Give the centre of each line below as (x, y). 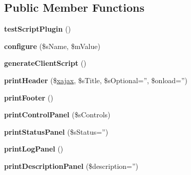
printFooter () (29, 97)
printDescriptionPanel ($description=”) (71, 166)
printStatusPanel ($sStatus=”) (56, 131)
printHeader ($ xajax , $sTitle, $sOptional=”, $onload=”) (96, 80)
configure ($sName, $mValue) (52, 46)
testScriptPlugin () (38, 29)
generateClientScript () (45, 63)
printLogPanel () (34, 149)
